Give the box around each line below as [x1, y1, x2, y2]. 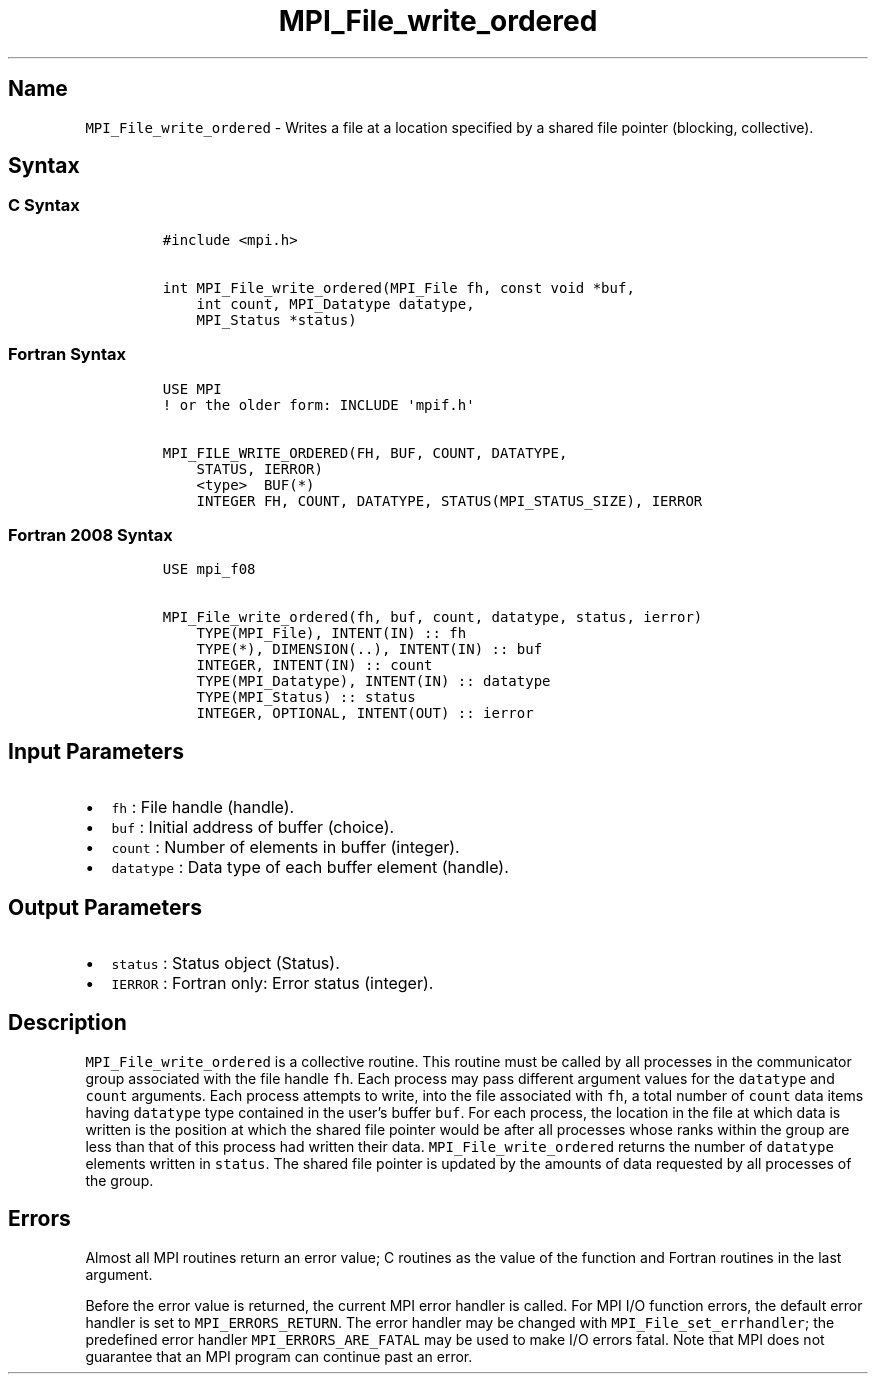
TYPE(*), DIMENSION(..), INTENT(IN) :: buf [196, 641, 543, 658]
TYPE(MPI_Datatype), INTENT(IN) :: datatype [196, 673, 551, 690]
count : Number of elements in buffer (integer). [111, 837, 460, 858]
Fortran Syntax [8, 344, 126, 365]
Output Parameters [8, 894, 202, 920]
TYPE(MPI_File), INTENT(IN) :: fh [196, 625, 467, 642]
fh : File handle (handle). [111, 797, 295, 818]
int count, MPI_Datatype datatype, [196, 295, 475, 312]
